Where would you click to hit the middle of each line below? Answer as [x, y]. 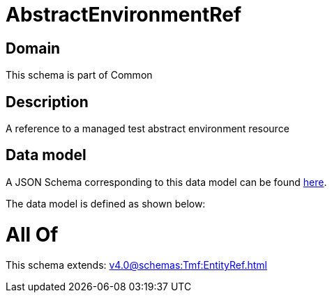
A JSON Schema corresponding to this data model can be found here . [166, 182]
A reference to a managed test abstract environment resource [148, 129]
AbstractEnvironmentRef [124, 15]
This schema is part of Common [79, 75]
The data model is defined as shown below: [106, 203]
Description [47, 102]
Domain [33, 48]
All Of [32, 234]
